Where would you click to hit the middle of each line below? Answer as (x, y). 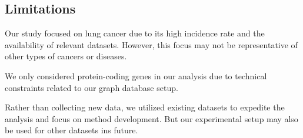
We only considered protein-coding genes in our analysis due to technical (136, 75)
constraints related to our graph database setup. (91, 87)
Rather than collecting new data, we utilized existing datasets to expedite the (145, 107)
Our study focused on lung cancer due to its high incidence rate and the (135, 33)
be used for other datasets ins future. (71, 130)
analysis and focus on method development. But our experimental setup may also (151, 118)
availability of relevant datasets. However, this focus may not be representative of (151, 44)
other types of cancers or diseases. (66, 56)
